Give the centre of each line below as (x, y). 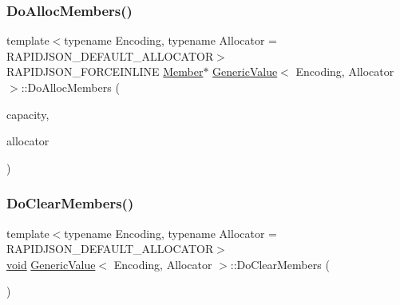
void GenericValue (51, 264)
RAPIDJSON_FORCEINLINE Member (105, 71)
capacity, (28, 114)
